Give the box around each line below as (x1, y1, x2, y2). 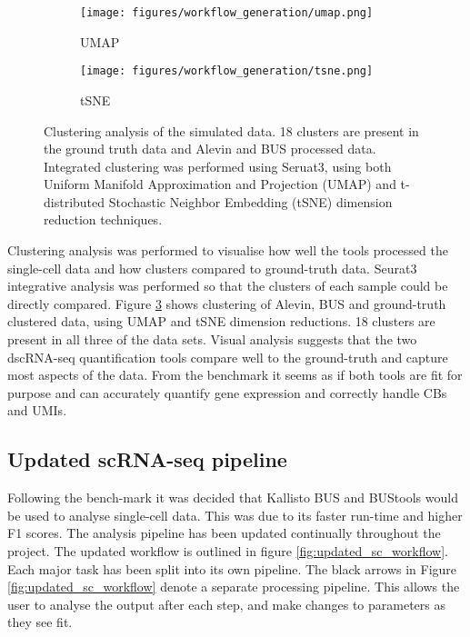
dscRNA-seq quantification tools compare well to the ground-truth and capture (7, 347, 448, 366)
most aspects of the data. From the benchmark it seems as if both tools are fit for (7, 365, 463, 384)
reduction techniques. (44, 210, 163, 229)
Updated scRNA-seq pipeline (7, 445, 287, 473)
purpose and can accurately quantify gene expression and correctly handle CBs (7, 383, 447, 402)
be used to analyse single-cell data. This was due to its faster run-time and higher (7, 505, 463, 524)
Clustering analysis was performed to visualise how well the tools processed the (7, 241, 448, 260)
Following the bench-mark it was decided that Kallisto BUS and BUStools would (7, 488, 458, 507)
